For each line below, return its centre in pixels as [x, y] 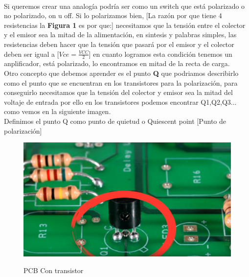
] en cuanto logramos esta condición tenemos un [160, 54]
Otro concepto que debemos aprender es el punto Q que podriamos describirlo [121, 73]
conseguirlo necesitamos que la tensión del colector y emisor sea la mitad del [118, 92]
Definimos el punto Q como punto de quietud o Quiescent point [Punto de [115, 121]
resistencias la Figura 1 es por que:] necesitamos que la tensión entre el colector [125, 25]
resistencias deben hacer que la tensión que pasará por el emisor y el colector [119, 44]
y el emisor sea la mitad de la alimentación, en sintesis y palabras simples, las [120, 35]
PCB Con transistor [54, 270]
